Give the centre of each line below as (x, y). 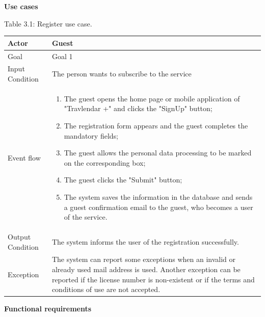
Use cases (21, 6)
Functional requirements (48, 309)
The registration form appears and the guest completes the (156, 125)
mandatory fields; (91, 135)
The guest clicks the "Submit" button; (123, 180)
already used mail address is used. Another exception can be (146, 269)
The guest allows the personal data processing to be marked (158, 153)
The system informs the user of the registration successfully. (145, 241)
